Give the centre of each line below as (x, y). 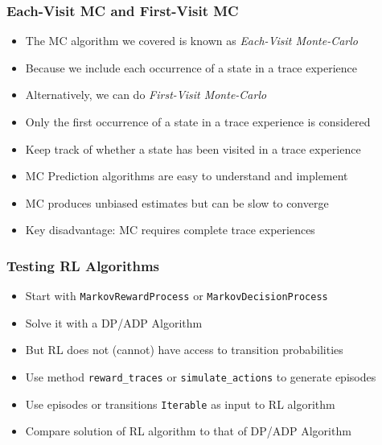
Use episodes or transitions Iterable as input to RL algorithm (180, 404)
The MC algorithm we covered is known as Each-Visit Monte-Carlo (191, 41)
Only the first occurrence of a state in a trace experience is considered (198, 122)
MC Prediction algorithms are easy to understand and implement (187, 176)
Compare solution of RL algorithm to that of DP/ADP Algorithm (188, 431)
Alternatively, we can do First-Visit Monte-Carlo (146, 95)
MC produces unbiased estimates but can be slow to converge (177, 202)
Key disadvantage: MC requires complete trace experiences (170, 230)
